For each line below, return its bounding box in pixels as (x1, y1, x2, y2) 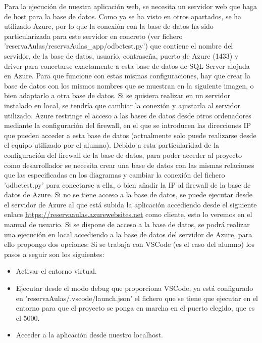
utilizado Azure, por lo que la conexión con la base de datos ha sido (4, 21, 214, 31)
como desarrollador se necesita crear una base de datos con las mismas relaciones (4, 159, 254, 170)
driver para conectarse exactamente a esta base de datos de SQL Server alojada (4, 60, 250, 71)
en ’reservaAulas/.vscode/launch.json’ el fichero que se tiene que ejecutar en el (16, 292, 258, 303)
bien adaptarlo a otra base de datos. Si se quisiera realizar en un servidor (4, 90, 230, 101)
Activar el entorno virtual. (16, 266, 97, 276)
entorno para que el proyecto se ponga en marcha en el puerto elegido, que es (16, 303, 255, 313)
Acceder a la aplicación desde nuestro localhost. (16, 329, 163, 340)
